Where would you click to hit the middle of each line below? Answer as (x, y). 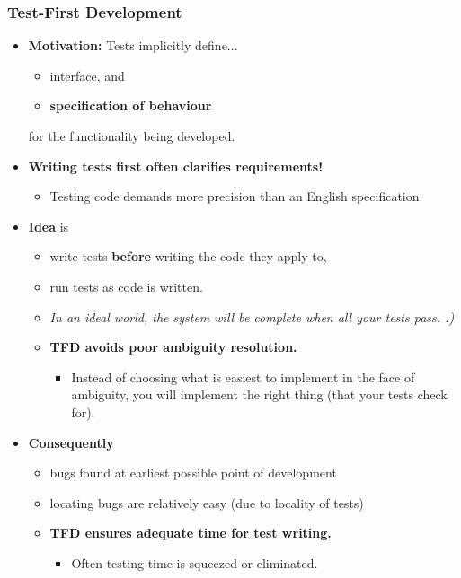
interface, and (87, 75)
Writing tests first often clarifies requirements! (176, 166)
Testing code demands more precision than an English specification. (236, 196)
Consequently (71, 442)
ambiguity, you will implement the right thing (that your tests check (259, 394)
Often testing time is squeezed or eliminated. (195, 562)
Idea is (49, 226)
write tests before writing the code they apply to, (188, 256)
